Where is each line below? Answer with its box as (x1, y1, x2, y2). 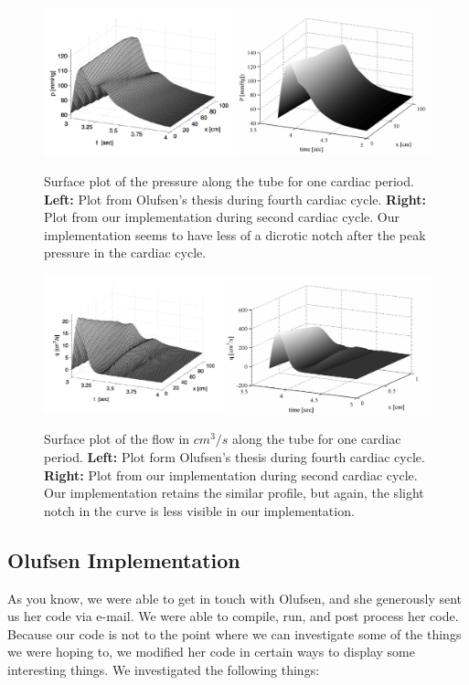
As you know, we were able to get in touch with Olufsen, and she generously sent (7, 588, 463, 607)
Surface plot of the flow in (44, 429, 190, 448)
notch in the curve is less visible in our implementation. (44, 501, 355, 520)
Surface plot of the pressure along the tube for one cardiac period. (44, 171, 414, 190)
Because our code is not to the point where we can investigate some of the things (7, 624, 462, 643)
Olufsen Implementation (7, 545, 240, 574)
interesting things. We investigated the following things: (7, 659, 320, 679)
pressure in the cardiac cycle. (44, 243, 207, 262)
